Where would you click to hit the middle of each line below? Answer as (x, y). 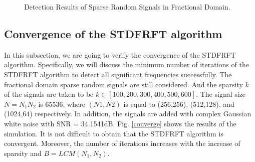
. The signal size (221, 94)
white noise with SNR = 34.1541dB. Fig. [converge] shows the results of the (120, 123)
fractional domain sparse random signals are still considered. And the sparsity (123, 84)
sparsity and (23, 153)
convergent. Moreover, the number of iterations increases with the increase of (122, 143)
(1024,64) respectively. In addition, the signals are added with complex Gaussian (128, 114)
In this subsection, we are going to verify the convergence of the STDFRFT (120, 54)
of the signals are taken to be (49, 94)
